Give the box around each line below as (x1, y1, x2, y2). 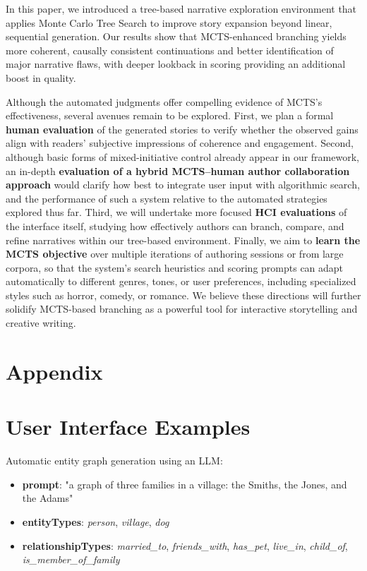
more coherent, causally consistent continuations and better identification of (6, 42, 334, 57)
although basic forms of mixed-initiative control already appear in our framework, (6, 149, 359, 164)
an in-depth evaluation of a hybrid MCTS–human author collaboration (6, 163, 350, 178)
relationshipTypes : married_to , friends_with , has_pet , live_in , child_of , (22, 538, 348, 553)
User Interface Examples (6, 412, 251, 441)
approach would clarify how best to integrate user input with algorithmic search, (6, 177, 360, 192)
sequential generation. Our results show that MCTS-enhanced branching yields (6, 29, 347, 44)
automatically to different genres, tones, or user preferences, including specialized (6, 274, 356, 289)
